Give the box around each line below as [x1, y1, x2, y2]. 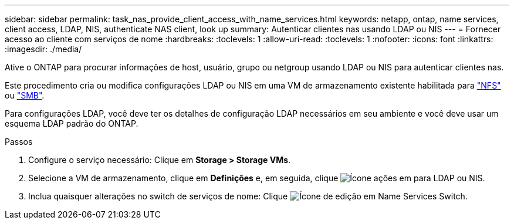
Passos [5, 137, 33, 147]
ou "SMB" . [5, 90, 45, 100]
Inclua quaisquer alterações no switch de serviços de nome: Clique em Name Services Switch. [28, 191, 468, 201]
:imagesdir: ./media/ [5, 44, 82, 54]
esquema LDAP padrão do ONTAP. [5, 118, 138, 128]
